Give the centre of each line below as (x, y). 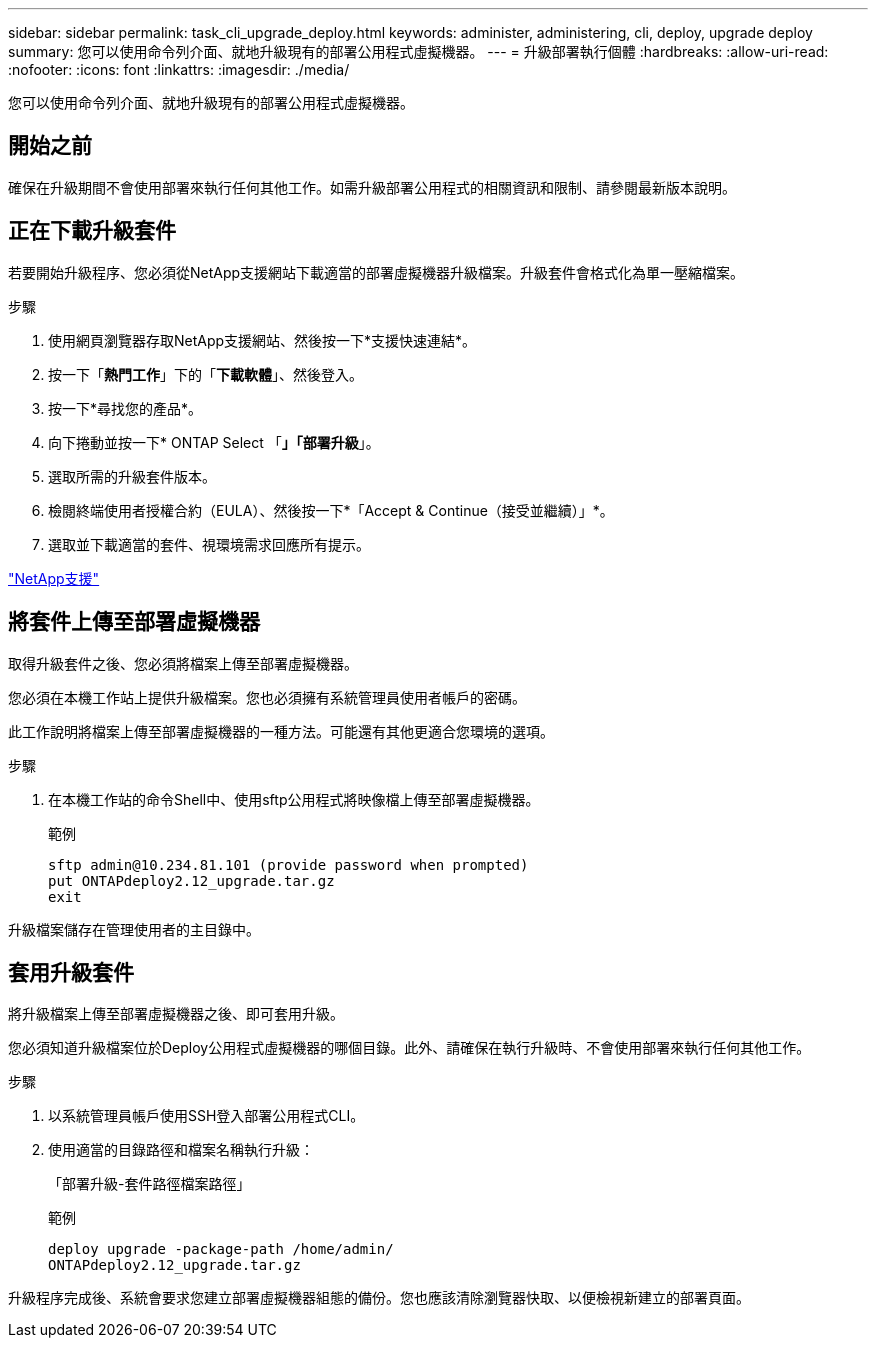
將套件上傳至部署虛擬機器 (134, 622)
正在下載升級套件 (92, 231)
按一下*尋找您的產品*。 (125, 408)
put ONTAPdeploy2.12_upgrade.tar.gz (191, 880)
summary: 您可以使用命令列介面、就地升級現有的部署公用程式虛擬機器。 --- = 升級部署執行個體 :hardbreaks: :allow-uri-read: (418, 51)
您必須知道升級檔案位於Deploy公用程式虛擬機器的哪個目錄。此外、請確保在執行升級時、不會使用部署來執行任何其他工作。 (409, 1048)
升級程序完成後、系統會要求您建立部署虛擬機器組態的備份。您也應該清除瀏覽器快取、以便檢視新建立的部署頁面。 (379, 1298)
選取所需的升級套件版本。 (132, 476)
